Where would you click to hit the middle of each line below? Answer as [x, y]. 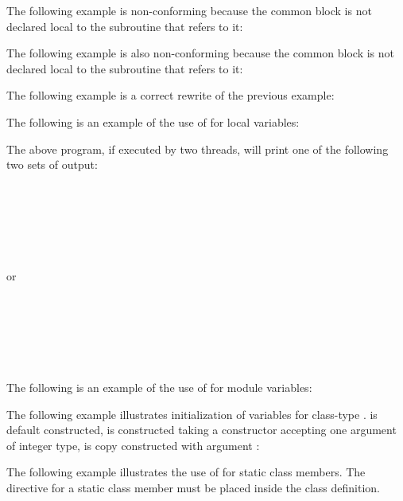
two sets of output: [52, 164]
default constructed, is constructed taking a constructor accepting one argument [201, 430]
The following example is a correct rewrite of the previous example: [170, 95]
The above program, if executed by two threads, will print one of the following [198, 149]
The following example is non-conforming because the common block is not [189, 10]
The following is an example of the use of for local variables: [153, 121]
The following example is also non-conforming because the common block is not [200, 53]
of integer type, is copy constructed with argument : [133, 445]
